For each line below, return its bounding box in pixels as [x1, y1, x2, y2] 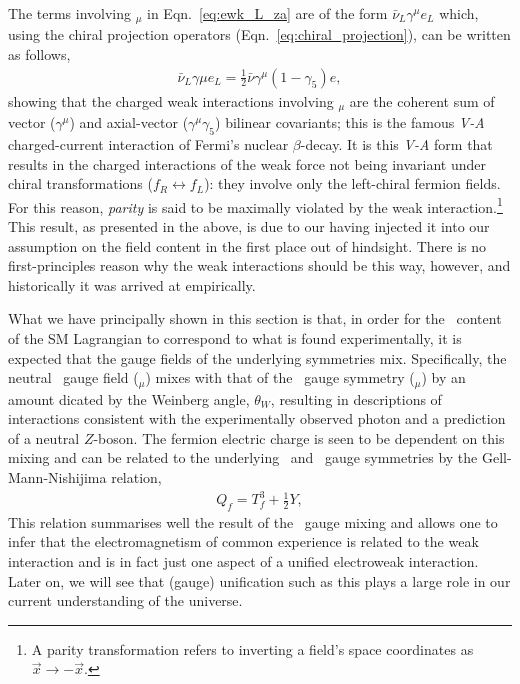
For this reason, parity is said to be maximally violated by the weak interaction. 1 [8, 193, 503, 217]
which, [439, 3, 479, 23]
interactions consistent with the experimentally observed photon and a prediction [8, 408, 506, 429]
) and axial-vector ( [69, 112, 189, 133]
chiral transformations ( [8, 173, 153, 194]
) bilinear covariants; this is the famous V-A [215, 112, 485, 133]
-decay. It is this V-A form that [300, 133, 493, 154]
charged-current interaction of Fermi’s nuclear [8, 133, 289, 154]
